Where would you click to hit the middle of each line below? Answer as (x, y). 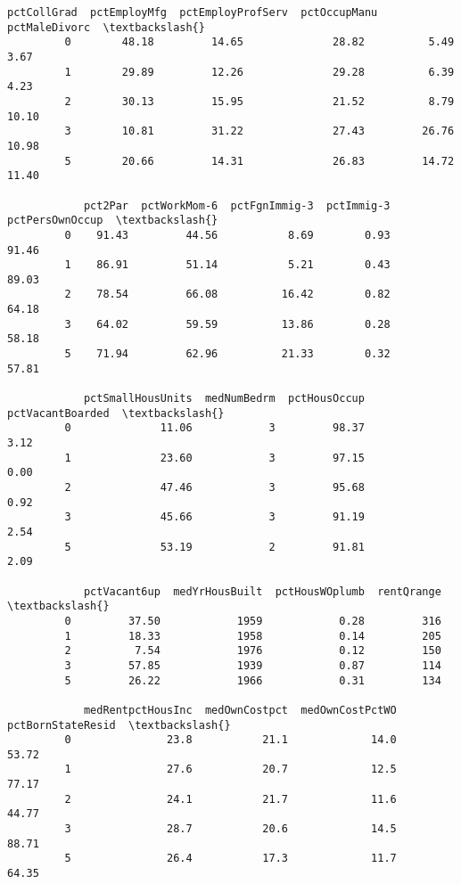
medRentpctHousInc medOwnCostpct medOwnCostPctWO (240, 710)
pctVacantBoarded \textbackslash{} (116, 413)
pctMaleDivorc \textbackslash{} (106, 27)
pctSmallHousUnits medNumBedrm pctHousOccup (224, 399)
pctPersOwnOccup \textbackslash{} (113, 221)
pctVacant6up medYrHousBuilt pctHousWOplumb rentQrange (262, 591)
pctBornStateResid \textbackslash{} (119, 725)
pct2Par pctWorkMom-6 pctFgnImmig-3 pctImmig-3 (237, 205)
